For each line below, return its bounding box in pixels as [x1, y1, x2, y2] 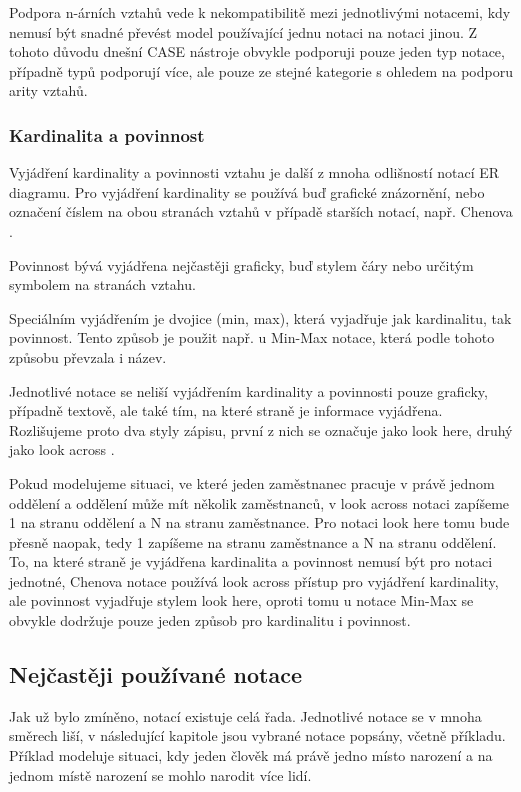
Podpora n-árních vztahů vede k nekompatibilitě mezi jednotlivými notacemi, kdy [9, 2, 511, 22]
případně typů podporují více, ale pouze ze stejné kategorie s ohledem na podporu [9, 60, 513, 81]
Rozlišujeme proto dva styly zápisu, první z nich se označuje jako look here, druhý [9, 419, 513, 440]
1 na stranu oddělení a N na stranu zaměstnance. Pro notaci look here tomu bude [9, 512, 510, 533]
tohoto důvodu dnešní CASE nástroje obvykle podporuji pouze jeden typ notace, [9, 41, 505, 62]
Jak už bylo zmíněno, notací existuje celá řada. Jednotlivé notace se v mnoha [9, 705, 482, 726]
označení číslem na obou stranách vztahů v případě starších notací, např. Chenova [9, 201, 513, 222]
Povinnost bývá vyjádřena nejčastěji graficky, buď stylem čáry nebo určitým [9, 254, 474, 275]
